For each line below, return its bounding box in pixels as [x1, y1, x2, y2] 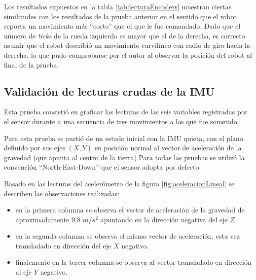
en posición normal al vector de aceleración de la [94, 142, 242, 153]
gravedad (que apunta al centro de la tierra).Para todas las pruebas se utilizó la [4, 152, 245, 162]
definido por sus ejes [4, 142, 65, 153]
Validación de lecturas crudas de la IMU [4, 83, 215, 99]
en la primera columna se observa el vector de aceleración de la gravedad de [15, 205, 245, 215]
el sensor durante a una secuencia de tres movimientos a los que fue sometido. [4, 116, 239, 126]
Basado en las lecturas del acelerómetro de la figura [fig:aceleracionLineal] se [4, 178, 235, 188]
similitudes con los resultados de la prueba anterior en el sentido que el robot [4, 11, 237, 21]
